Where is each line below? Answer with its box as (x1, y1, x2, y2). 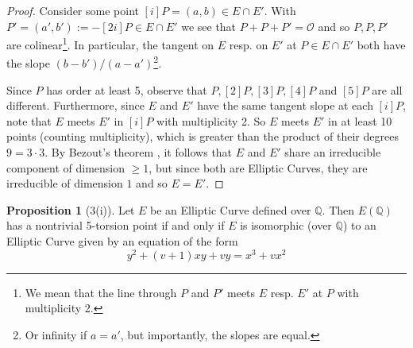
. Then (322, 201, 355, 218)
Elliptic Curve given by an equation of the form (6, 233, 238, 249)
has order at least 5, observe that (46, 81, 207, 98)
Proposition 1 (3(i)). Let (6, 201, 135, 218)
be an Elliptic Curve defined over (150, 201, 311, 218)
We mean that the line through (25, 284, 177, 300)
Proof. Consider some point (6, 2, 139, 18)
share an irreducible (284, 144, 381, 160)
